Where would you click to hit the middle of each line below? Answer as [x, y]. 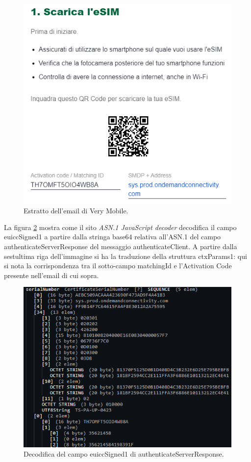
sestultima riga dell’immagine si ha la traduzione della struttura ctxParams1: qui [125, 256]
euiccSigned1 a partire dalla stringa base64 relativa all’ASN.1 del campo [113, 237]
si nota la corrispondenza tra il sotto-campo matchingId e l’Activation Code [118, 266]
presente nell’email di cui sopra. [51, 275]
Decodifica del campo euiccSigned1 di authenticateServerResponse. [124, 454]
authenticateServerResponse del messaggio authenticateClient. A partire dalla [121, 246]
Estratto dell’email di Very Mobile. [76, 211]
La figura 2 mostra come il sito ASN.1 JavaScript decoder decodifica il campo [120, 227]
